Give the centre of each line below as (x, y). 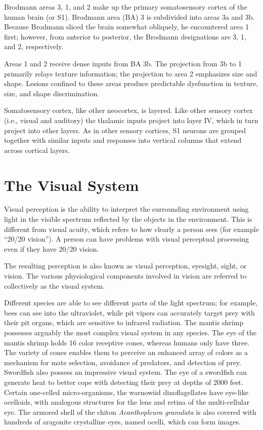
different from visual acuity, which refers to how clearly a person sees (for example (131, 229)
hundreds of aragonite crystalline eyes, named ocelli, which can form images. (122, 422)
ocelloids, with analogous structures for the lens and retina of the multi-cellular (127, 402)
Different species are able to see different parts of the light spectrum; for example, (131, 303)
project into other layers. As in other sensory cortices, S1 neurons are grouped (125, 130)
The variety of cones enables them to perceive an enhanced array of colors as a (126, 352)
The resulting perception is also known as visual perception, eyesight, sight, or (125, 266)
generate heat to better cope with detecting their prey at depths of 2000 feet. (124, 382)
